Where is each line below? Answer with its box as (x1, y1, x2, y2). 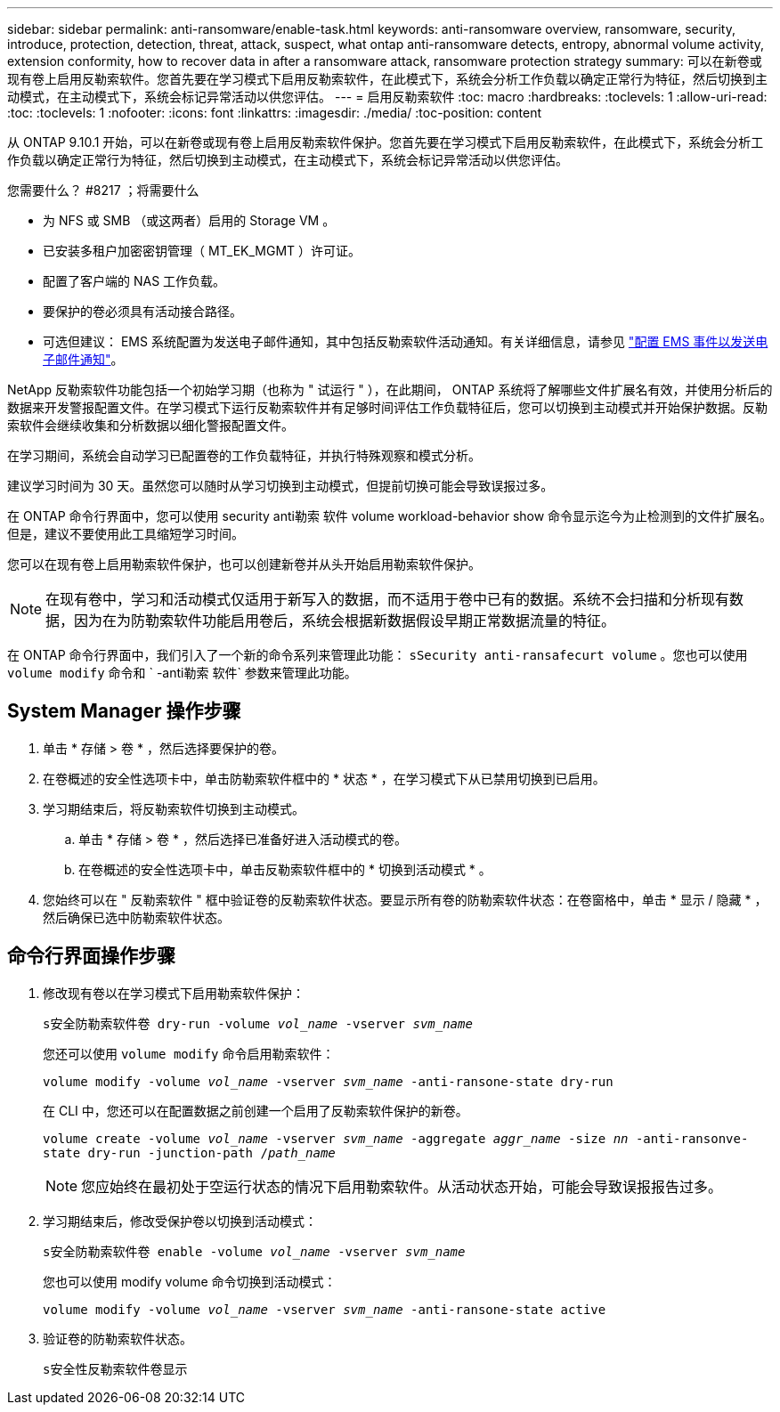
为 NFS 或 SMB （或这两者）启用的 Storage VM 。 (43, 213, 336, 228)
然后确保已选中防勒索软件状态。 (43, 909, 230, 925)
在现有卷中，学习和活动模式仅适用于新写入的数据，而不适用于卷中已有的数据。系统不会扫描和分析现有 (45, 590, 730, 608)
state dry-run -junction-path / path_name (43, 1145, 336, 1160)
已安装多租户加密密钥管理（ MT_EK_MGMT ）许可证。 (43, 243, 362, 258)
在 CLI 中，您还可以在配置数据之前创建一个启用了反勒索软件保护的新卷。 (43, 1102, 468, 1118)
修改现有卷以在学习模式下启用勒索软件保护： (43, 985, 305, 1001)
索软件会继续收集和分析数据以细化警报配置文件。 (7, 418, 294, 433)
